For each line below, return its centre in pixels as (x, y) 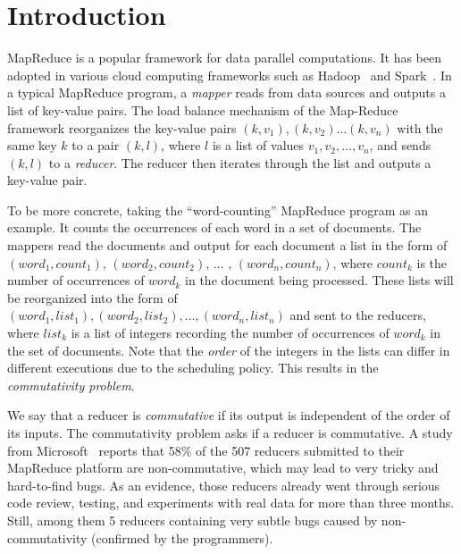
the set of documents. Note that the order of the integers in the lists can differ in (229, 350)
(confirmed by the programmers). (182, 537)
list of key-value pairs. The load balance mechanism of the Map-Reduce (203, 109)
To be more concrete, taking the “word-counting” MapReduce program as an (218, 210)
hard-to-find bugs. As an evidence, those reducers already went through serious (224, 485)
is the (432, 262)
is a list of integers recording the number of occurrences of (230, 333)
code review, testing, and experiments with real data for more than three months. (231, 503)
